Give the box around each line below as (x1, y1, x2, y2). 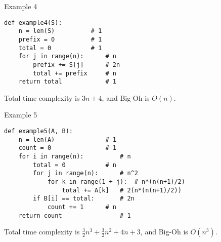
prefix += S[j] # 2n (33, 61, 120, 68)
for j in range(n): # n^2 (33, 170, 138, 177)
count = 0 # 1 (18, 144, 116, 152)
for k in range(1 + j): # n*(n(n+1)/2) (47, 178, 185, 185)
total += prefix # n (33, 69, 116, 77)
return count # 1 (18, 212, 131, 219)
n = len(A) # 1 (18, 136, 116, 143)
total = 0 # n (33, 161, 116, 169)
